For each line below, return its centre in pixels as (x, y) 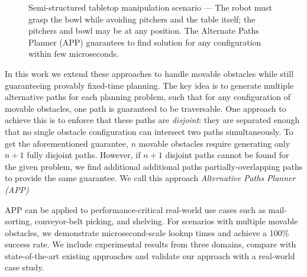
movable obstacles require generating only (214, 143)
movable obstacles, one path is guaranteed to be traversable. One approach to (146, 108)
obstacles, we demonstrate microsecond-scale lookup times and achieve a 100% (147, 232)
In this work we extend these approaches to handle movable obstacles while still (149, 73)
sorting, (19, 221)
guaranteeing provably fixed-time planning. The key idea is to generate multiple (149, 85)
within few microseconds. (74, 54)
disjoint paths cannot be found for (227, 155)
